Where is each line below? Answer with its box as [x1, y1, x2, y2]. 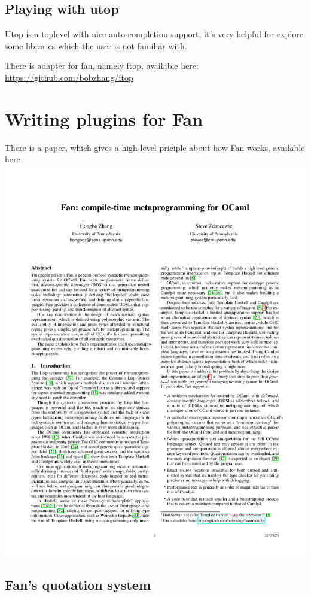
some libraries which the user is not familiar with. [5, 39, 187, 51]
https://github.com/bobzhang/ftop [5, 71, 133, 83]
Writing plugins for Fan [5, 106, 203, 131]
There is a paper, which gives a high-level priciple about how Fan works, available [5, 141, 305, 153]
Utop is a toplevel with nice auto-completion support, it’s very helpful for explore [5, 28, 303, 40]
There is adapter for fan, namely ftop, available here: [5, 59, 199, 72]
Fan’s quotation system [5, 575, 151, 594]
